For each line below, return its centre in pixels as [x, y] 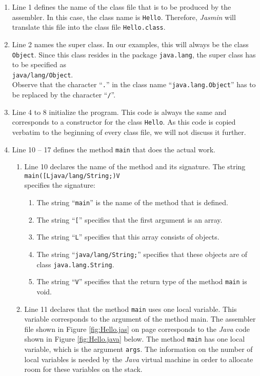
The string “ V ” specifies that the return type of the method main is [142, 281]
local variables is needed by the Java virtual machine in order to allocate [139, 359]
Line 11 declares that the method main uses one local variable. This [131, 309]
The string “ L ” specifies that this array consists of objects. [128, 237]
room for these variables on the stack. [83, 369]
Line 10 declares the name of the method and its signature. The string [135, 166]
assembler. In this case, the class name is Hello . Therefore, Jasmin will [124, 17]
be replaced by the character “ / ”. [64, 95]
